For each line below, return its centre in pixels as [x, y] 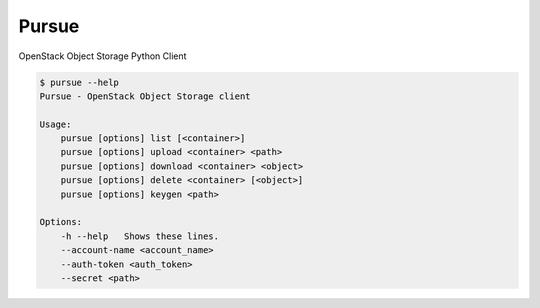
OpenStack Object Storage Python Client [102, 56]
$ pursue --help [79, 82]
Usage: [55, 124]
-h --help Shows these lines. [140, 236]
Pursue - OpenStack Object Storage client [145, 96]
